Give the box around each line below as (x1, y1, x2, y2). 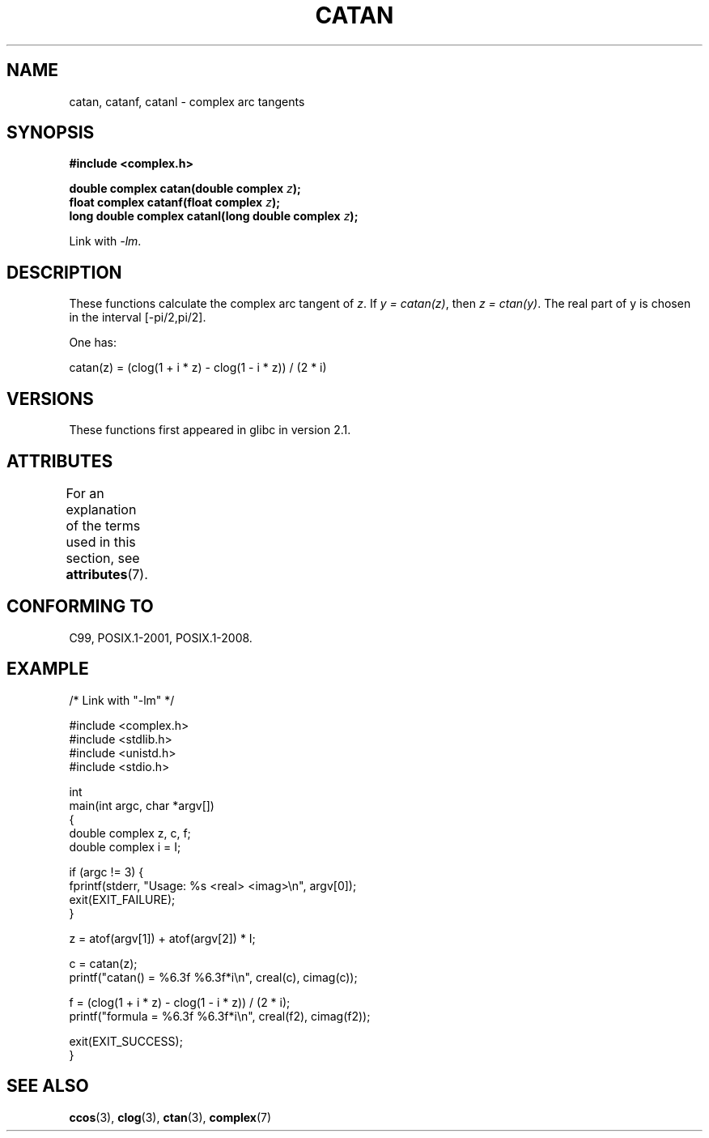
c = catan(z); (69, 956, 138, 970)
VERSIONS (6, 388, 94, 409)
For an (66, 484, 104, 501)
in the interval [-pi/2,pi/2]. (69, 310, 206, 325)
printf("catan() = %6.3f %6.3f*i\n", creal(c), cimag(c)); (69, 970, 358, 984)
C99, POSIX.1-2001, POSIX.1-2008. (69, 630, 253, 645)
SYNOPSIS (6, 122, 95, 143)
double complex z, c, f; (69, 825, 191, 840)
